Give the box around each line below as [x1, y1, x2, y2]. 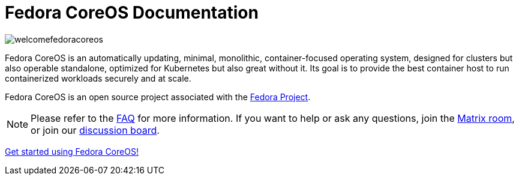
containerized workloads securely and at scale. [5, 73, 191, 83]
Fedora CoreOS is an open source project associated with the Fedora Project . [5, 91, 311, 102]
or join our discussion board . [31, 124, 160, 136]
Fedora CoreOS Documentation [5, 2, 259, 23]
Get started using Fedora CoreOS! [5, 146, 139, 157]
